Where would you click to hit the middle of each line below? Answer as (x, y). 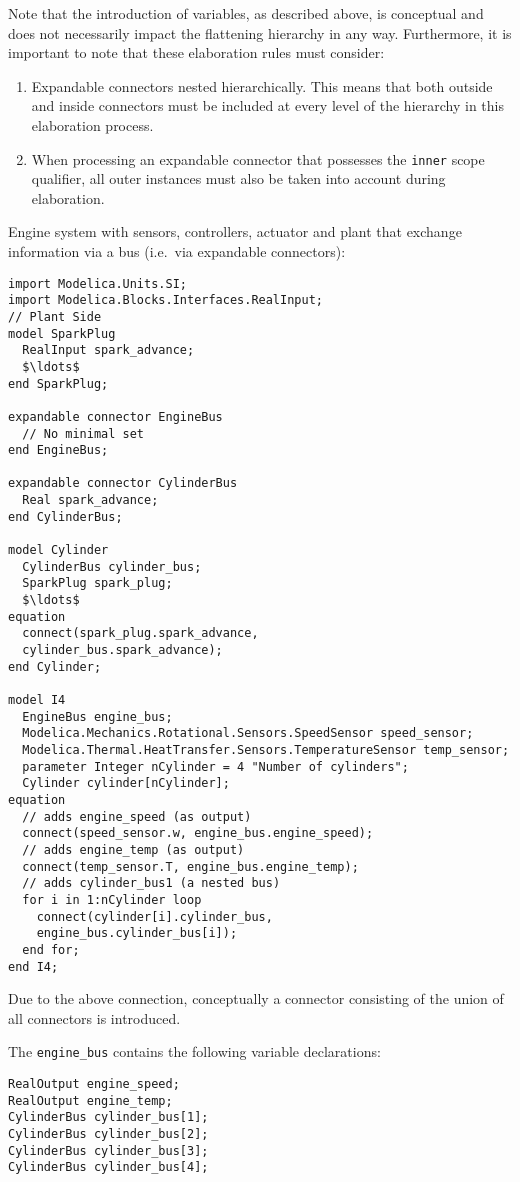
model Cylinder (58, 550)
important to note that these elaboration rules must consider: (196, 52)
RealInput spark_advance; (108, 350)
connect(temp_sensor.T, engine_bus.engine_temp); (190, 866)
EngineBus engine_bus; (97, 716)
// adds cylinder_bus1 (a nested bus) (151, 883)
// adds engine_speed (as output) (137, 816)
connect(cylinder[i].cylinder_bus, (154, 916)
